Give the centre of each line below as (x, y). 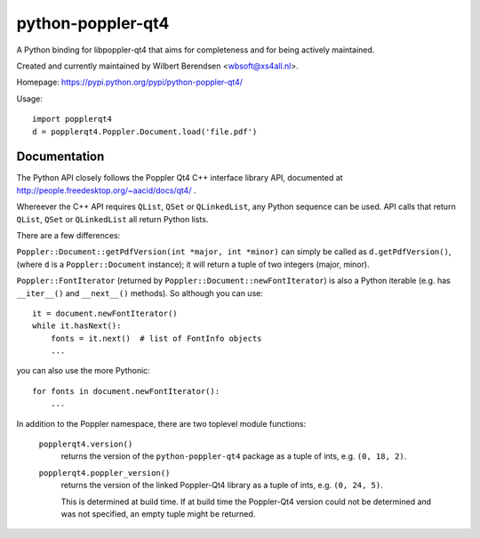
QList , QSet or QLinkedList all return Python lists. (112, 219)
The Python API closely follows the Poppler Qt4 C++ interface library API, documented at (180, 178)
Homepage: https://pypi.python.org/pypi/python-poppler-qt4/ (130, 82)
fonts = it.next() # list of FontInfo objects (156, 338)
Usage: (30, 99)
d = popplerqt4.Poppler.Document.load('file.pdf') (145, 132)
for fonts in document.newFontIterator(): (126, 391)
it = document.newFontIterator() (105, 313)
